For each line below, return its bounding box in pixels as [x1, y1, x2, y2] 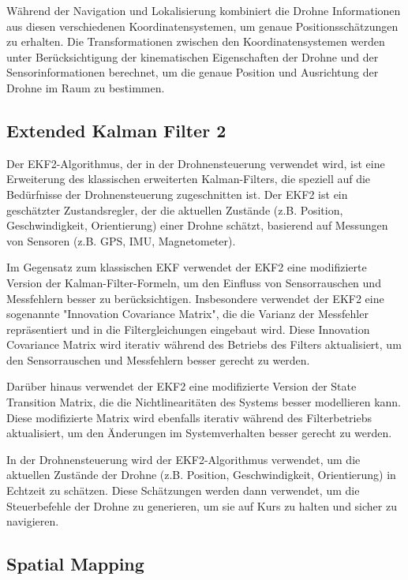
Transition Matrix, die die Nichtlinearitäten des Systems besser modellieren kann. [6, 394, 402, 410]
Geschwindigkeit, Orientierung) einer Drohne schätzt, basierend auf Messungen [6, 217, 388, 234]
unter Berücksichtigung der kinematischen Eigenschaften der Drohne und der [6, 48, 379, 65]
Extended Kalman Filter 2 [6, 118, 226, 142]
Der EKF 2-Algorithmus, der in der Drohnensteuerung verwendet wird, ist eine [6, 155, 385, 171]
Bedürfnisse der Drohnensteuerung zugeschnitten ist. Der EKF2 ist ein [6, 185, 348, 202]
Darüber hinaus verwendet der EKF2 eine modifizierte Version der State [6, 378, 357, 395]
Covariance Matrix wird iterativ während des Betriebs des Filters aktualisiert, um [6, 336, 402, 353]
